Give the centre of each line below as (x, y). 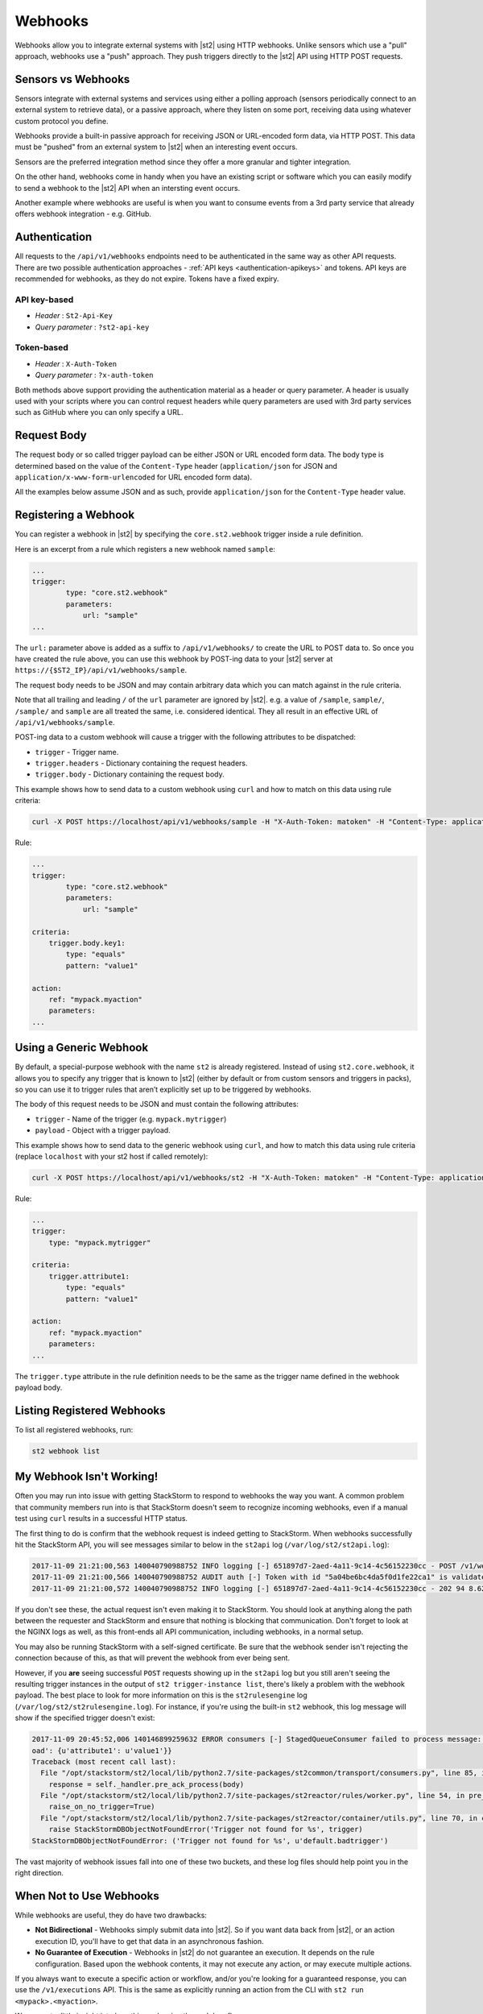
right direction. (39, 1873)
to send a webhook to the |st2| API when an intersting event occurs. (128, 188)
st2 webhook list (66, 1451)
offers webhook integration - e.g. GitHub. (83, 214)
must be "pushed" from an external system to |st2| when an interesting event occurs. (156, 147)
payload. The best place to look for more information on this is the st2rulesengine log (161, 1695)
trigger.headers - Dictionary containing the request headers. (142, 763)
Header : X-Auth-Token (76, 363)
